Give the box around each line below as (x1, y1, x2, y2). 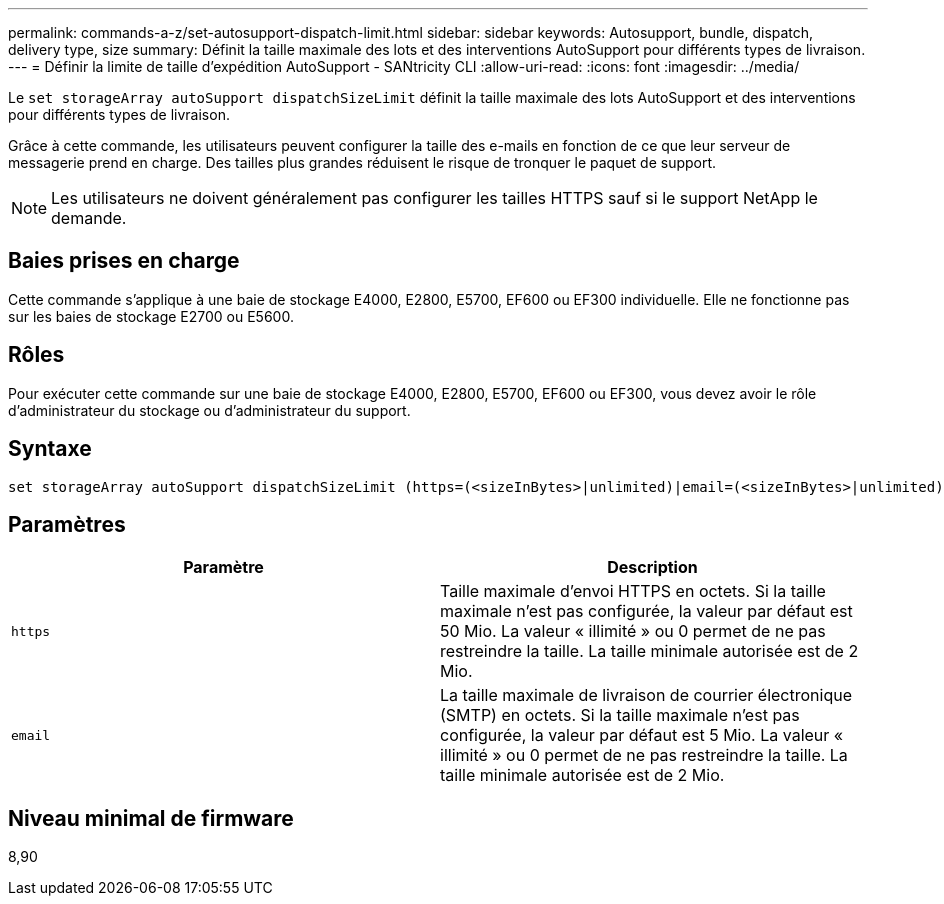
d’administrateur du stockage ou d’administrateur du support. (8, 401, 411, 419)
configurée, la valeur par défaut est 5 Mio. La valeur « (440, 725, 844, 746)
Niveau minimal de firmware (8, 805, 294, 831)
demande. (51, 208, 127, 228)
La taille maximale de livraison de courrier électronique (440, 685, 853, 706)
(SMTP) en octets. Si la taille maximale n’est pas (440, 705, 800, 726)
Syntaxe (8, 436, 92, 462)
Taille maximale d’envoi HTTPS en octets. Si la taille (440, 581, 826, 602)
